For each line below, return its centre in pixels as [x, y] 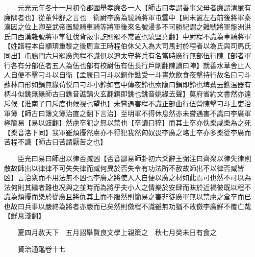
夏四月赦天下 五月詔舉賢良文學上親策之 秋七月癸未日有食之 [117, 232]
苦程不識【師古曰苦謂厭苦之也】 [55, 142]
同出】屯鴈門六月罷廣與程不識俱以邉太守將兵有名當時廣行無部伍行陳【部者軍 [127, 55]
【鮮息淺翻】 [25, 216]
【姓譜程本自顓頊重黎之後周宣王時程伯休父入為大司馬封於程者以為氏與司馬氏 [127, 46]
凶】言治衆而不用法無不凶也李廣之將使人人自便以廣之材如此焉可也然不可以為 [127, 177]
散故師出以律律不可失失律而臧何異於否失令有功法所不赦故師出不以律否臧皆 [124, 168]
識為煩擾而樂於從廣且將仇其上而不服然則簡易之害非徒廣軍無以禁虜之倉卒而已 [127, 197]
